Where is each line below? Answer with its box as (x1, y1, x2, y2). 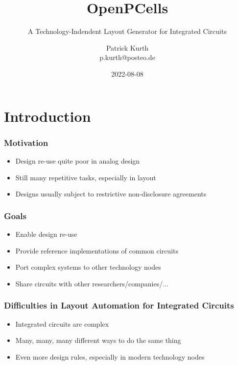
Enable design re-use (15, 228, 77, 239)
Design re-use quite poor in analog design (15, 155, 140, 166)
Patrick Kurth (106, 42, 149, 53)
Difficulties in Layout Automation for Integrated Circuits (4, 299, 234, 311)
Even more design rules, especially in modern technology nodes (15, 351, 205, 362)
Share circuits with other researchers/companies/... (15, 278, 168, 288)
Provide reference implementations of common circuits (15, 245, 179, 255)
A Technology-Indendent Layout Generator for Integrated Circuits (28, 26, 227, 36)
